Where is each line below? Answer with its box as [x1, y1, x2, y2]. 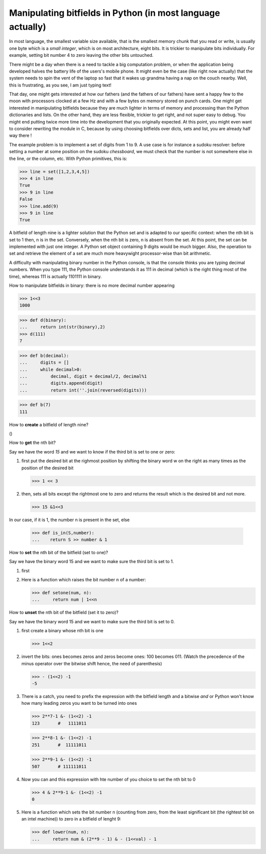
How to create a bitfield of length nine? [9, 421, 89, 427]
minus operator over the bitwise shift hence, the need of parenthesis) [21, 660, 163, 666]
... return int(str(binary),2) [19, 324, 105, 330]
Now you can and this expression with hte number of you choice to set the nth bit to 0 [21, 776, 196, 782]
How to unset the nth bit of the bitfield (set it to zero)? [9, 610, 119, 615]
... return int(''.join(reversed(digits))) [19, 387, 147, 393]
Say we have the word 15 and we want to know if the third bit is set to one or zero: [9, 448, 175, 454]
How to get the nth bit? [9, 440, 56, 446]
